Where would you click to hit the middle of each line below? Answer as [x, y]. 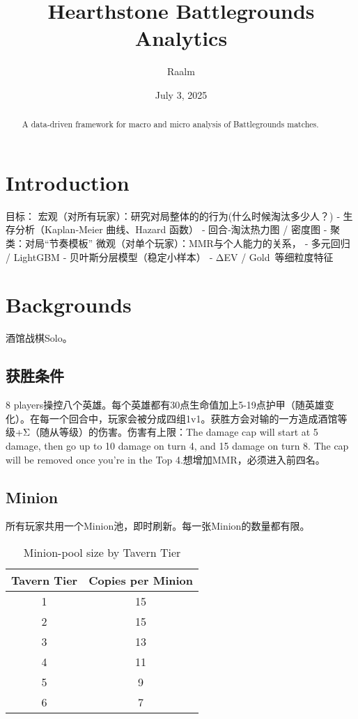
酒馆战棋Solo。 [39, 338]
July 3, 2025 [181, 94]
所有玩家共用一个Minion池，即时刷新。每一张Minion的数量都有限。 [158, 526]
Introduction [68, 182]
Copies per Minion [141, 580]
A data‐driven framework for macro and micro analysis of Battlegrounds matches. [170, 124]
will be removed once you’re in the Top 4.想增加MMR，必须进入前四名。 [165, 459]
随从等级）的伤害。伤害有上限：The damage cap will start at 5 [179, 432]
